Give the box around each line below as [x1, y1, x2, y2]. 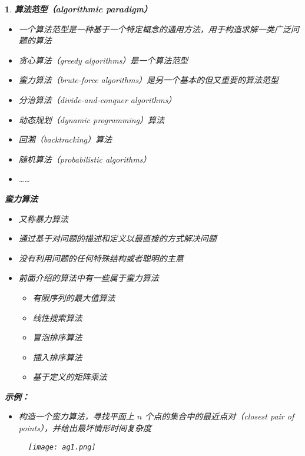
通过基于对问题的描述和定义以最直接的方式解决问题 [18, 232, 217, 244]
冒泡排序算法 [32, 331, 82, 343]
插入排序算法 [32, 351, 82, 363]
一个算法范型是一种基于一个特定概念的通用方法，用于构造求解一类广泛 [18, 22, 291, 35]
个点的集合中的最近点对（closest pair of [145, 410, 294, 422]
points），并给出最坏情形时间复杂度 [18, 422, 151, 434]
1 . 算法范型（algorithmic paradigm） [5, 3, 152, 15]
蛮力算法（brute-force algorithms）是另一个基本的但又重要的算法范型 [18, 74, 279, 86]
